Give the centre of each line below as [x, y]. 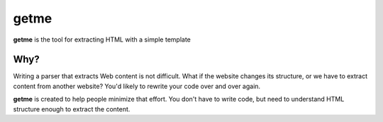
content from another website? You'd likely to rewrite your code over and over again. [137, 86]
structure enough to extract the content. [72, 109]
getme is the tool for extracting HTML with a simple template [102, 39]
